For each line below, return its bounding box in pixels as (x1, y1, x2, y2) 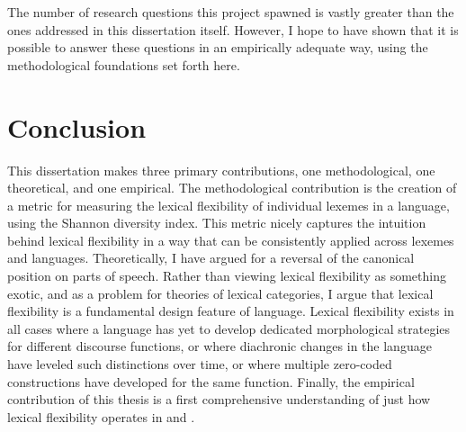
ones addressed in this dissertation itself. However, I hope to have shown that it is (7, 20, 459, 39)
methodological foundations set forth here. (7, 55, 240, 74)
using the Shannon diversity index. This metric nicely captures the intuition (7, 213, 426, 232)
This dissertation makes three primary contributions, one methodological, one (7, 160, 435, 179)
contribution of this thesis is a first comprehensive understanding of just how (7, 390, 431, 409)
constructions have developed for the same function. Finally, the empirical (7, 372, 415, 391)
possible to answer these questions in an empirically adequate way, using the (7, 38, 428, 57)
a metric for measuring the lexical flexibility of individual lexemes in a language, (7, 195, 450, 214)
